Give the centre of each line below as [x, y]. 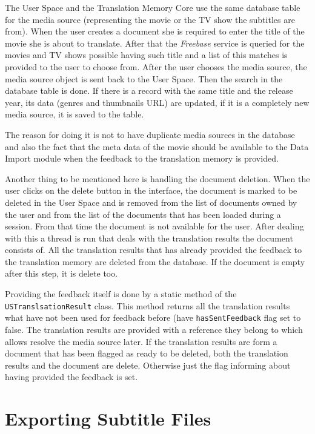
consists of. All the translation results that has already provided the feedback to [153, 250]
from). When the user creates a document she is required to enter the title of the [155, 31]
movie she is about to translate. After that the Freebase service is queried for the [155, 43]
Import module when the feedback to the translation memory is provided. [142, 158]
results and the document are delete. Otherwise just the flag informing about [148, 365]
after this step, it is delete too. [61, 273]
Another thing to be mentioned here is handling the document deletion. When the [157, 178]
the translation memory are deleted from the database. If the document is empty [155, 261]
